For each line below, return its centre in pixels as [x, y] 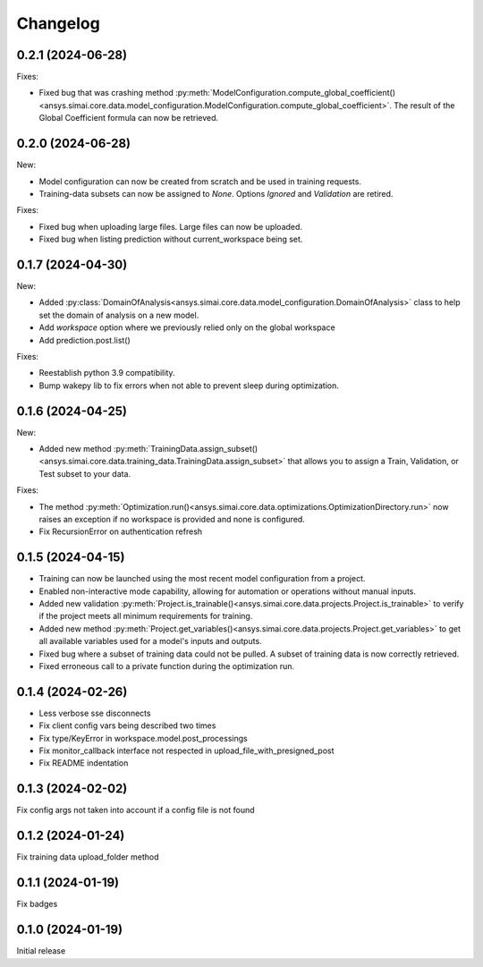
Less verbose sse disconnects [95, 713]
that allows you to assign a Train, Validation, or [373, 462]
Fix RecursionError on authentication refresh [121, 531]
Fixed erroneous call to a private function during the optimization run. [167, 666]
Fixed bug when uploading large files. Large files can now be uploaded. [171, 226]
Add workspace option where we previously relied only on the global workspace [187, 327]
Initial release [41, 951]
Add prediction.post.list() [85, 340]
